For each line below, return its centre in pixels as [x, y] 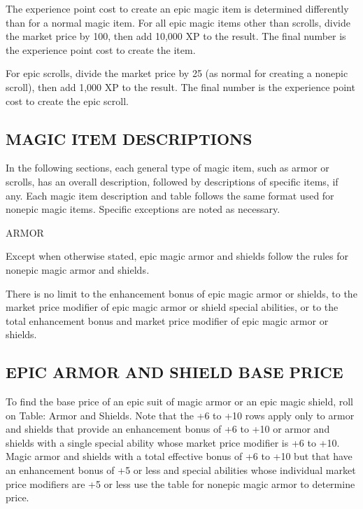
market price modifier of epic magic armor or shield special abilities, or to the [172, 307]
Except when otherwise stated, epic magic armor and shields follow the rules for [177, 256]
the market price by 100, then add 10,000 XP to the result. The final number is [176, 36]
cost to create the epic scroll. [67, 100]
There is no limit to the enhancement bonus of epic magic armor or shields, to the [181, 293]
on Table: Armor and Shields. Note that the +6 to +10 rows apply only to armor [180, 415]
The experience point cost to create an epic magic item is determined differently [177, 8]
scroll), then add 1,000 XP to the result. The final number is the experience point [180, 86]
